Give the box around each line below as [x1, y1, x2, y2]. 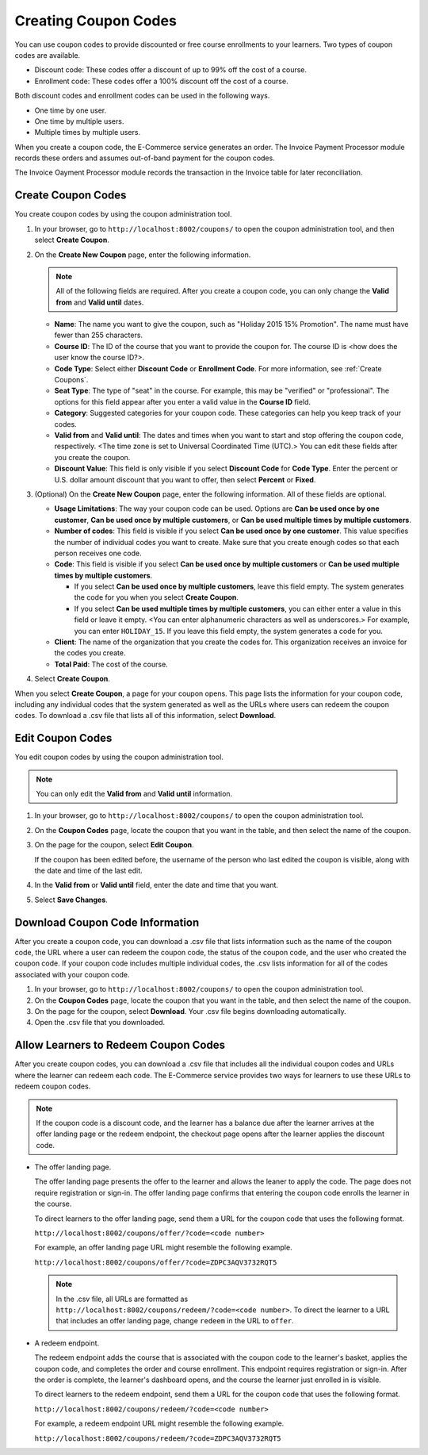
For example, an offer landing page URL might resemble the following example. [34, 1242, 292, 1253]
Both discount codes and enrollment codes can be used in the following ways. [14, 91, 270, 101]
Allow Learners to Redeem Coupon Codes [14, 1038, 226, 1052]
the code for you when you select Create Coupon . [74, 593, 239, 602]
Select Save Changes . [34, 895, 109, 904]
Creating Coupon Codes [14, 12, 178, 29]
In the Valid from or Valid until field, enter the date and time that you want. [34, 881, 279, 890]
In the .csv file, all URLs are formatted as [55, 1294, 189, 1303]
